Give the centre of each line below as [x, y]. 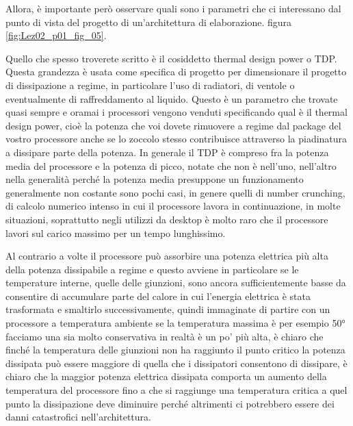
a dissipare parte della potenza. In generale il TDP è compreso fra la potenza [167, 152]
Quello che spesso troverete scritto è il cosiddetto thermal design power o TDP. [171, 58]
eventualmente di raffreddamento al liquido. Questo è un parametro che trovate [172, 98]
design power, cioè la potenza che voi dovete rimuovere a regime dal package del [173, 125]
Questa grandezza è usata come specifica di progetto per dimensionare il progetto [176, 72]
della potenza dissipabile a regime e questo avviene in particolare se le [152, 269]
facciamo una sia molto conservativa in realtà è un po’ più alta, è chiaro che [165, 336]
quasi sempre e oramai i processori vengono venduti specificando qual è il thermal [176, 112]
